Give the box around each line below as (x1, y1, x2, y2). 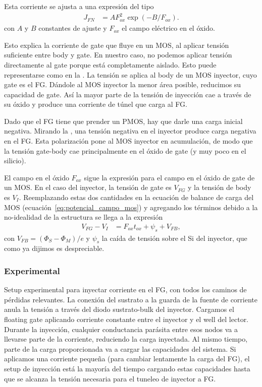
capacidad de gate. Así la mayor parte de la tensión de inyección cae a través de (4, 89, 251, 99)
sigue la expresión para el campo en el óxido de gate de (84, 172, 255, 182)
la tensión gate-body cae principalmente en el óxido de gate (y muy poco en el (4, 145, 246, 156)
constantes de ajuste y (38, 23, 107, 33)
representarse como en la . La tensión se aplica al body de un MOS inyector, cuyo (4, 69, 257, 80)
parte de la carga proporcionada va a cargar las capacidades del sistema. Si (4, 343, 236, 354)
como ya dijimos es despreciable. (4, 243, 104, 253)
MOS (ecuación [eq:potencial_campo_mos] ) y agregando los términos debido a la (4, 202, 258, 212)
